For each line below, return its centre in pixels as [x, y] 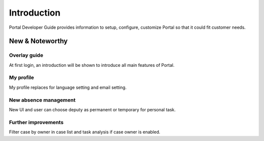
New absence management [42, 100]
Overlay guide [26, 55]
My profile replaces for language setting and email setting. [68, 87]
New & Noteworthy [38, 41]
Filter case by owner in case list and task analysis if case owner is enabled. [85, 132]
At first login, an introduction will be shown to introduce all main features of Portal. [92, 65]
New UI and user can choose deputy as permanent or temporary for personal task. [92, 109]
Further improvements [36, 122]
